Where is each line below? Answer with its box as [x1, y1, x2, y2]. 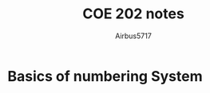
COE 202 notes [82, 5, 184, 23]
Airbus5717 [114, 31, 153, 41]
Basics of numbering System [7, 67, 203, 85]
